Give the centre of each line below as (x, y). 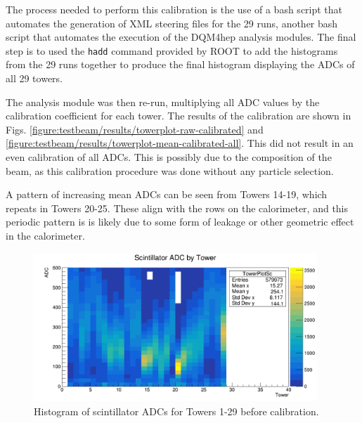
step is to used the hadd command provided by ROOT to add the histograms (172, 50)
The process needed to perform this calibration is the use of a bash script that (174, 9)
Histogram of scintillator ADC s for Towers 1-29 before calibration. (176, 411)
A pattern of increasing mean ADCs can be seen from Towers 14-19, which (167, 194)
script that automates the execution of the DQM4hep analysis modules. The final (181, 37)
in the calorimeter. (45, 235)
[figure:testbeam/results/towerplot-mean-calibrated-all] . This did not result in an (180, 143)
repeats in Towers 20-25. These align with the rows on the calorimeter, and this (177, 208)
